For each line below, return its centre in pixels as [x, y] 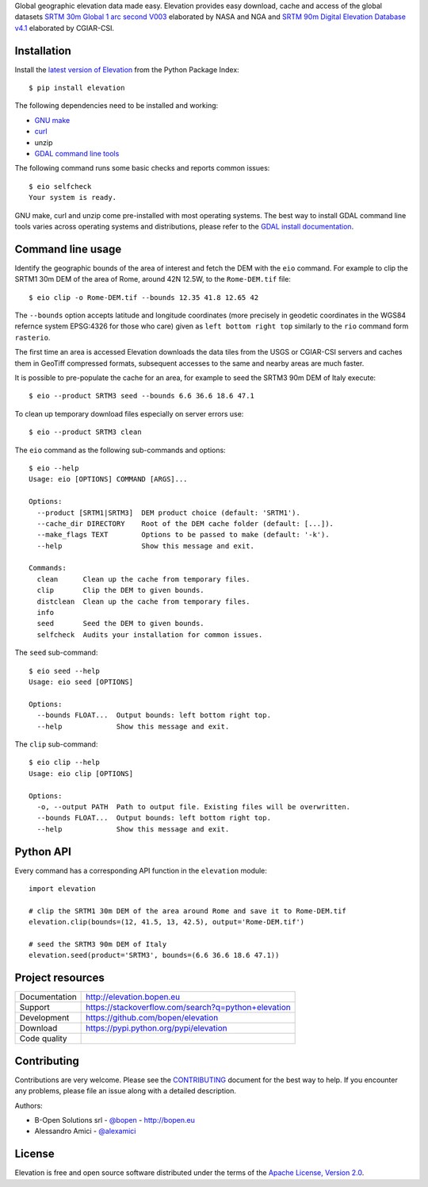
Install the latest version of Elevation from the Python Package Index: [127, 69]
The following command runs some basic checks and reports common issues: [142, 168]
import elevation [62, 888]
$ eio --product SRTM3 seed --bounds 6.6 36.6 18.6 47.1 [142, 396]
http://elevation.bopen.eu [133, 997]
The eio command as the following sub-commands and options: [120, 450]
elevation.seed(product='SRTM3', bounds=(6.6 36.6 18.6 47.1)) [154, 955]
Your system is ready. [73, 198]
